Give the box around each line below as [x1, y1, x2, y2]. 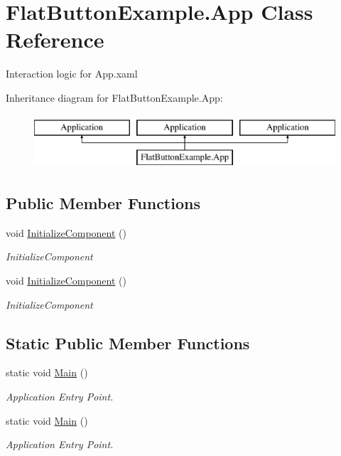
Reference [6, 25, 104, 54]
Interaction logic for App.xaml [6, 66, 138, 81]
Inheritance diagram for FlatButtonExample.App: [6, 90, 223, 105]
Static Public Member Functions [6, 332, 250, 354]
